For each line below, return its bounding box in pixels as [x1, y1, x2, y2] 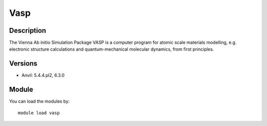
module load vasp [18, 110, 60, 116]
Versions [9, 60, 38, 68]
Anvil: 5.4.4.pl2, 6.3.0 [21, 72, 65, 78]
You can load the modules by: [9, 98, 70, 104]
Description [9, 26, 46, 35]
